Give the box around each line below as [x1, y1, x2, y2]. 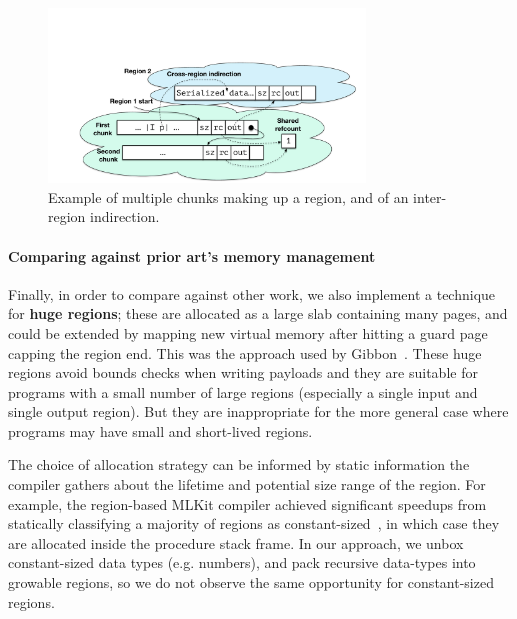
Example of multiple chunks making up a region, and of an [48, 186, 409, 207]
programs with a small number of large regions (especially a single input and [8, 381, 478, 402]
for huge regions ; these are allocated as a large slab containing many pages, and [8, 303, 508, 324]
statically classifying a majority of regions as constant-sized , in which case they [8, 513, 500, 534]
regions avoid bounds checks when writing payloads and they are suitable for [8, 362, 478, 383]
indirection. [90, 206, 160, 227]
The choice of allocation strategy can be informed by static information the [8, 454, 470, 475]
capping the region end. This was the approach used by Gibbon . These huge [8, 342, 482, 363]
